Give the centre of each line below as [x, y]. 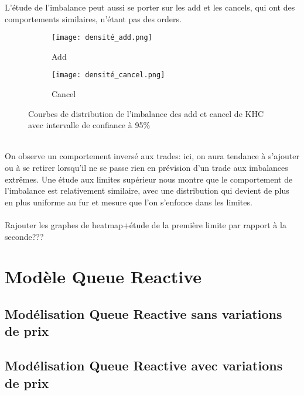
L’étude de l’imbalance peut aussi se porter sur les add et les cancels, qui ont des [150, 7]
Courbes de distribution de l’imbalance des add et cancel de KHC [146, 113]
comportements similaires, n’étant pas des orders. [93, 18]
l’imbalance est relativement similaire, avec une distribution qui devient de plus [147, 190]
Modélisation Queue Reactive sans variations [144, 313]
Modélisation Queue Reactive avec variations [144, 365]
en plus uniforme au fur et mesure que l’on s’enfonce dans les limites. [129, 202]
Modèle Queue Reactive [103, 276]
